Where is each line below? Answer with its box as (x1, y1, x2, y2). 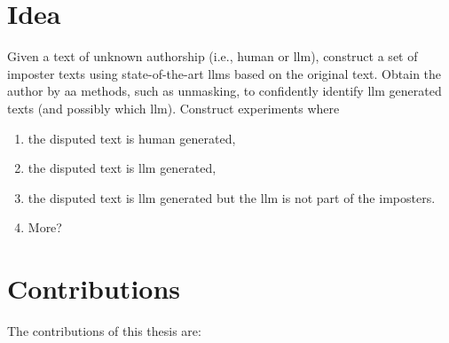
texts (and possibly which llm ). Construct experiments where (7, 98, 340, 117)
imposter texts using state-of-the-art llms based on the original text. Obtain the (7, 64, 442, 82)
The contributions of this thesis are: (7, 322, 201, 339)
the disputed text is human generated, (28, 129, 236, 147)
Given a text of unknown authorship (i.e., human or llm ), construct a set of (7, 47, 418, 66)
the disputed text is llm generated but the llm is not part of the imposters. (28, 188, 436, 207)
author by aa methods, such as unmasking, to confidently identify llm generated (7, 82, 442, 100)
